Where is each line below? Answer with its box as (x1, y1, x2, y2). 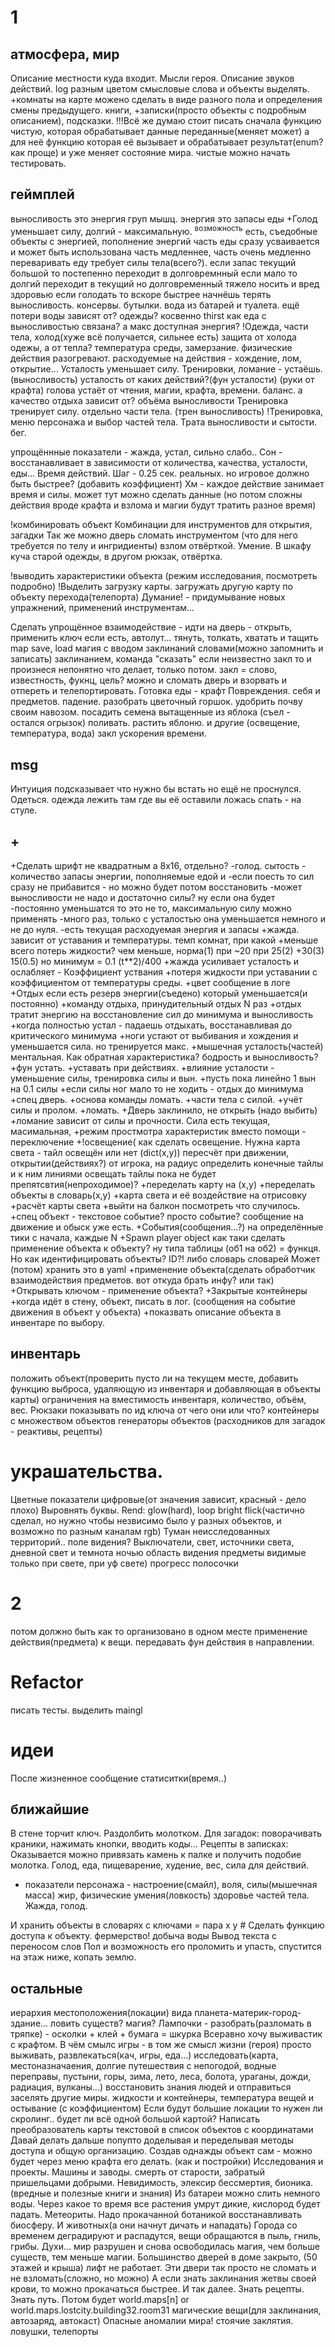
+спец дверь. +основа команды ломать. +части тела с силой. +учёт (10, 1094, 303, 1106)
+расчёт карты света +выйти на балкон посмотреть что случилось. (10, 1200, 301, 1212)
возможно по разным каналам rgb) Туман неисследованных (10, 1525, 271, 1537)
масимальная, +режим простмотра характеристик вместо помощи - (10, 1126, 307, 1138)
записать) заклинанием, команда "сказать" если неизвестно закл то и (10, 653, 312, 665)
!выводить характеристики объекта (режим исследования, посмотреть (10, 570, 318, 582)
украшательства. (10, 1461, 164, 1483)
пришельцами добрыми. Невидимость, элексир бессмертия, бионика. (10, 2177, 314, 2189)
